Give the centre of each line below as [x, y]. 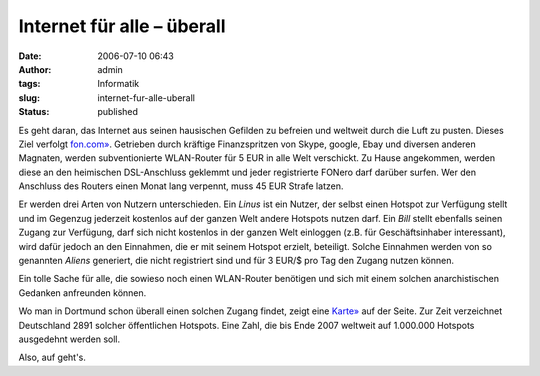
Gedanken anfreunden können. [82, 292]
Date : [30, 56]
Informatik [118, 84]
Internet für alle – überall [122, 26]
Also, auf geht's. [52, 357]
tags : [29, 84]
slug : [29, 97]
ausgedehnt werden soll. [69, 339]
